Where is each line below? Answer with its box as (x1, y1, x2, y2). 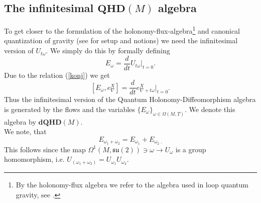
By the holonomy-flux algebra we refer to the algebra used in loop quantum (16, 179, 249, 189)
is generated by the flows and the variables (4, 104, 135, 114)
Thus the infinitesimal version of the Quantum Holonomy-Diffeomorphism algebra (4, 94, 256, 105)
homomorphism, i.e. (4, 154, 65, 164)
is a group (175, 144, 206, 154)
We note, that (4, 126, 47, 137)
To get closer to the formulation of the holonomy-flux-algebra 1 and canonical (4, 24, 240, 36)
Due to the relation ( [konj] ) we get (4, 69, 110, 80)
